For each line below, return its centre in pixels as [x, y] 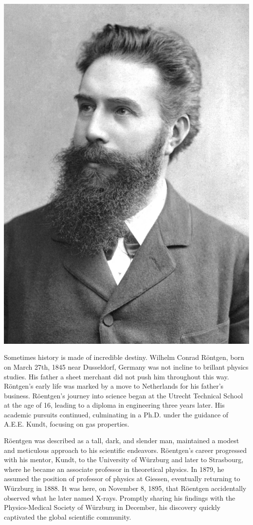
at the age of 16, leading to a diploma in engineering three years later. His [114, 405]
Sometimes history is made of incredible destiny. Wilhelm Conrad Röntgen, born [124, 357]
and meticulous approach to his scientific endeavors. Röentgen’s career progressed [126, 450]
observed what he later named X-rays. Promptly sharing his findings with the [120, 497]
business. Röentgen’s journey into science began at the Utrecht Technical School [124, 395]
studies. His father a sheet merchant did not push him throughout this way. [117, 376]
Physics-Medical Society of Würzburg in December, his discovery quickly [112, 507]
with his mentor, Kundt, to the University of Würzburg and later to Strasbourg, [124, 459]
